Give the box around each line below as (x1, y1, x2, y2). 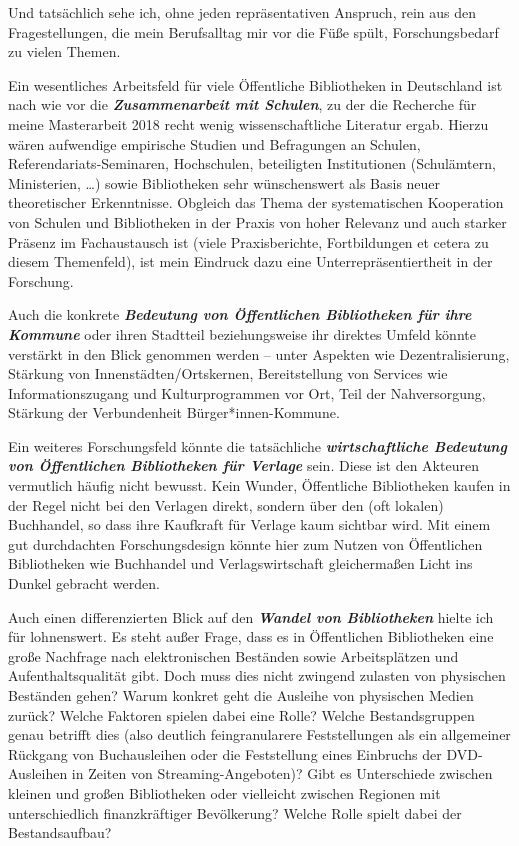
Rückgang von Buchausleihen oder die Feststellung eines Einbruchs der (8, 743, 442, 764)
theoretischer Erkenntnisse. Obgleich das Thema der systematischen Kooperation (8, 192, 504, 213)
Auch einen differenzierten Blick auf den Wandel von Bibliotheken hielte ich (8, 606, 494, 627)
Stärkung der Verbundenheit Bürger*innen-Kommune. (8, 402, 340, 423)
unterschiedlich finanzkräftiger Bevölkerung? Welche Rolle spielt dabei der (8, 802, 462, 823)
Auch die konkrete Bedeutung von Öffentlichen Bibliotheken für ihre (8, 304, 472, 325)
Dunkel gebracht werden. (8, 573, 160, 594)
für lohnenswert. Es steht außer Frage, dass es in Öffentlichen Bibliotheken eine (8, 626, 494, 647)
